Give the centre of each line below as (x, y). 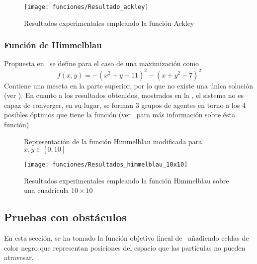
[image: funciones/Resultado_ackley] (86, 7)
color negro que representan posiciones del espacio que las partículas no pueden (125, 247)
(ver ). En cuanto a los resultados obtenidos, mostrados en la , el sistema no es (124, 95)
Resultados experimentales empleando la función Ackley (109, 23)
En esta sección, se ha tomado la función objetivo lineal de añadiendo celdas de (127, 238)
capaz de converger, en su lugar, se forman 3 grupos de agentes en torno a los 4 (125, 105)
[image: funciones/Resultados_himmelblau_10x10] (106, 165)
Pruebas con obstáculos (65, 217)
